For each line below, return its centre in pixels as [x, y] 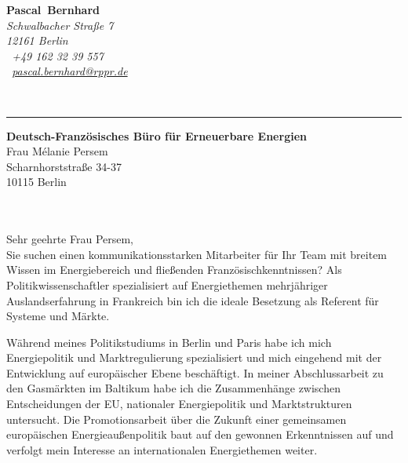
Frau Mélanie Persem [57, 151]
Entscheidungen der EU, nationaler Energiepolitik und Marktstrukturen [179, 404]
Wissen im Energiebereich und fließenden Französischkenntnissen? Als [174, 270]
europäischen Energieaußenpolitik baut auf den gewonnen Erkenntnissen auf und [200, 434]
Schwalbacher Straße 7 [60, 25]
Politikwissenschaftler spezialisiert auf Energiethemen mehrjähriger [167, 284]
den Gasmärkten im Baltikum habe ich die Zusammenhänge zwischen [173, 388]
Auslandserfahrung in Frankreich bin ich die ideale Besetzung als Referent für [193, 300]
